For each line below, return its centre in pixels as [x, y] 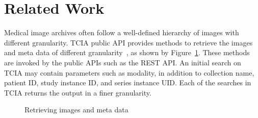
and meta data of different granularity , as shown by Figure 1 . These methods [127, 52]
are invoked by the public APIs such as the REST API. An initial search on [123, 62]
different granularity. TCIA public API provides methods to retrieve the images [128, 42]
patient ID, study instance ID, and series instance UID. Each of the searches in [128, 82]
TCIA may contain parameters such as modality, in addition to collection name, [129, 72]
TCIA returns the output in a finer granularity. [78, 92]
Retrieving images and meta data [76, 110]
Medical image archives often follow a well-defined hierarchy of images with [122, 32]
